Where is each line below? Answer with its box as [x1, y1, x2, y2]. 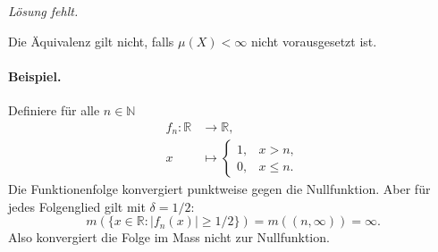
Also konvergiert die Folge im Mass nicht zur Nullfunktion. [8, 228, 330, 247]
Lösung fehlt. [8, 2, 79, 20]
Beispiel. [8, 66, 62, 85]
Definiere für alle [8, 100, 100, 119]
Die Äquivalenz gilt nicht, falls [8, 31, 174, 50]
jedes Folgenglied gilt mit [8, 197, 146, 215]
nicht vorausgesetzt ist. [250, 31, 377, 50]
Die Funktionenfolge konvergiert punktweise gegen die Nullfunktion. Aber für [8, 180, 431, 198]
